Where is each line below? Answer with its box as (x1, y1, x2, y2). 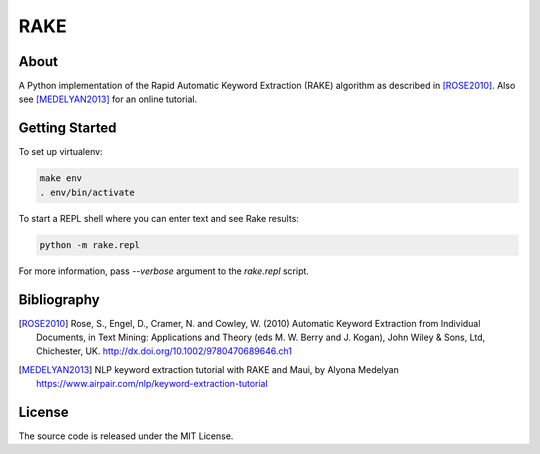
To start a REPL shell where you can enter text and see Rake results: (18, 212, 300, 224)
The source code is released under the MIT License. (18, 430, 234, 442)
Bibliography (18, 291, 100, 308)
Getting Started (18, 120, 117, 137)
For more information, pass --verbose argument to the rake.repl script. (18, 265, 310, 277)
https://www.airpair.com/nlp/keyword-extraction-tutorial (36, 378, 269, 390)
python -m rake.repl (39, 239, 140, 250)
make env (39, 173, 83, 184)
